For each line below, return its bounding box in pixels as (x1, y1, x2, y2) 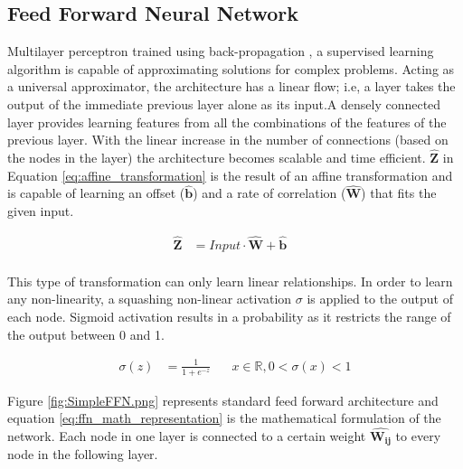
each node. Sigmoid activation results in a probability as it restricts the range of (7, 307, 451, 326)
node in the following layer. (7, 445, 158, 464)
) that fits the (361, 183, 437, 202)
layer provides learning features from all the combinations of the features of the (7, 112, 447, 131)
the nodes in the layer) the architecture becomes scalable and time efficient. (7, 147, 426, 166)
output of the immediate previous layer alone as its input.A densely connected (7, 94, 441, 113)
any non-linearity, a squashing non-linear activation (7, 289, 292, 308)
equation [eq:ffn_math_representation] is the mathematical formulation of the (7, 408, 441, 427)
